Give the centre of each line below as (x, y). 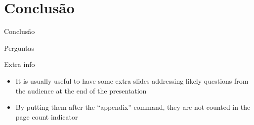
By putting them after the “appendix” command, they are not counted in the (133, 107)
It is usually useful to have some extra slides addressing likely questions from (132, 80)
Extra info (20, 64)
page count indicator (47, 116)
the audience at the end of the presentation (81, 90)
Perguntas (19, 47)
